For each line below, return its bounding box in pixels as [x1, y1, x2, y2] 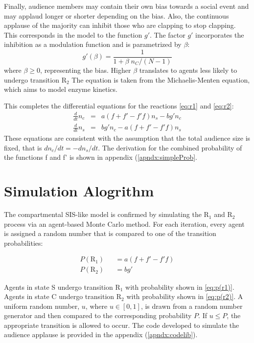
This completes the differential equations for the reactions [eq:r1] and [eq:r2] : [4, 100, 234, 110]
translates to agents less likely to [139, 65, 237, 75]
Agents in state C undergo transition [4, 291, 115, 301]
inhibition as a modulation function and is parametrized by [4, 39, 182, 49]
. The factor [149, 29, 185, 40]
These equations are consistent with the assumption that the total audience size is [4, 133, 251, 143]
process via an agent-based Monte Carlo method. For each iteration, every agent [4, 218, 245, 229]
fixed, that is [4, 142, 42, 152]
